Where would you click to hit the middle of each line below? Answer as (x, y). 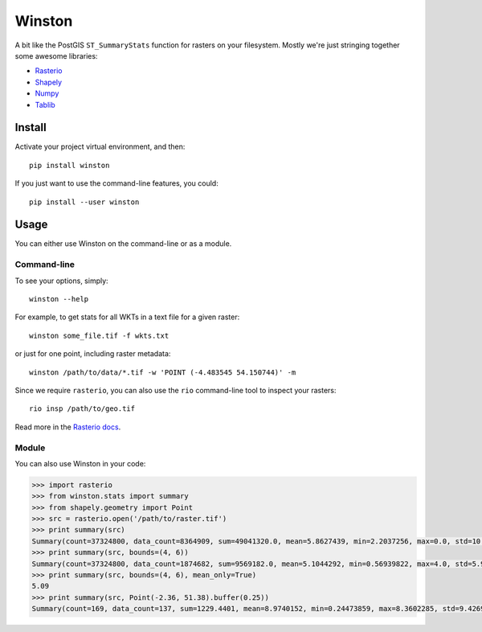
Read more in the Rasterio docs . (68, 427)
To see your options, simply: (61, 281)
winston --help (59, 299)
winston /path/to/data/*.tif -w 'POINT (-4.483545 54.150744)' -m (163, 372)
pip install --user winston (84, 202)
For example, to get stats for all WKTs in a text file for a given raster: (127, 317)
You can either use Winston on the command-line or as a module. (123, 244)
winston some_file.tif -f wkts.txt (99, 335)
